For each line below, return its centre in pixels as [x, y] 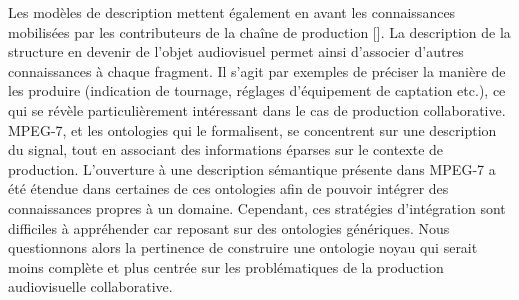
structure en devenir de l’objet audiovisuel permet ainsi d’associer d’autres [236, 51]
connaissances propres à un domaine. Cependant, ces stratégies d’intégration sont [257, 207]
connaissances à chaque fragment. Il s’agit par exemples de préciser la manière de [257, 70]
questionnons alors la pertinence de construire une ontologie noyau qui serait [243, 247]
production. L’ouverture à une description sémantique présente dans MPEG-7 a [252, 168]
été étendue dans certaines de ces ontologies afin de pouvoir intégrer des [228, 188]
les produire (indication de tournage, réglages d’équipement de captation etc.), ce [257, 90]
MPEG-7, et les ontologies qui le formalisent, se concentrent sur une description [252, 129]
